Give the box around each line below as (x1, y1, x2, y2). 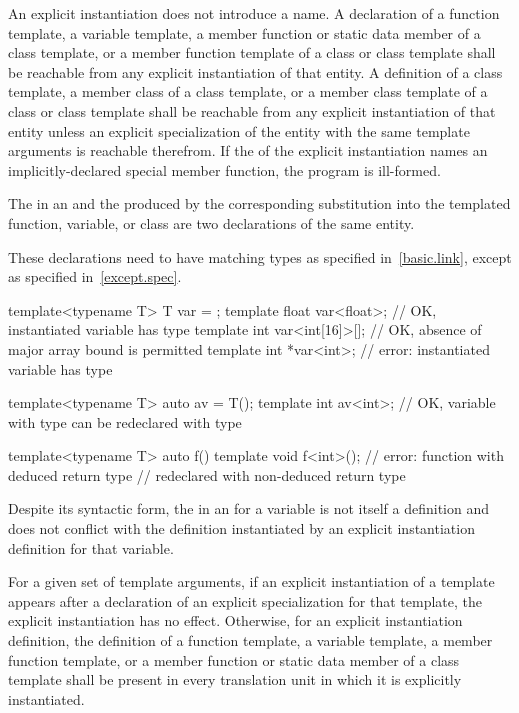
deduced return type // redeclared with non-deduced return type (8, 464, 406, 485)
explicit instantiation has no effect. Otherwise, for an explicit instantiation (8, 610, 463, 631)
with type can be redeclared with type (8, 411, 242, 432)
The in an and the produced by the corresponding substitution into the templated (8, 193, 511, 214)
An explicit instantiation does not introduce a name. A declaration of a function (8, 3, 500, 23)
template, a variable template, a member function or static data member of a (8, 22, 481, 43)
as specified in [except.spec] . (8, 266, 182, 287)
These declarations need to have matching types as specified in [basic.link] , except (8, 246, 512, 267)
